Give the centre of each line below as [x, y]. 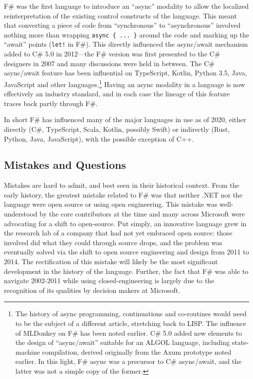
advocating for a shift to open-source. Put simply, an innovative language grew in [125, 223]
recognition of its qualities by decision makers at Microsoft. [92, 290]
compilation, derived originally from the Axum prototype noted [137, 352]
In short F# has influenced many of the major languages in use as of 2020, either [125, 119]
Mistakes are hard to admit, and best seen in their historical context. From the [122, 185]
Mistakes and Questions [65, 165]
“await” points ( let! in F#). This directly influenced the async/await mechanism [126, 44]
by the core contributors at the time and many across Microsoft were [142, 214]
